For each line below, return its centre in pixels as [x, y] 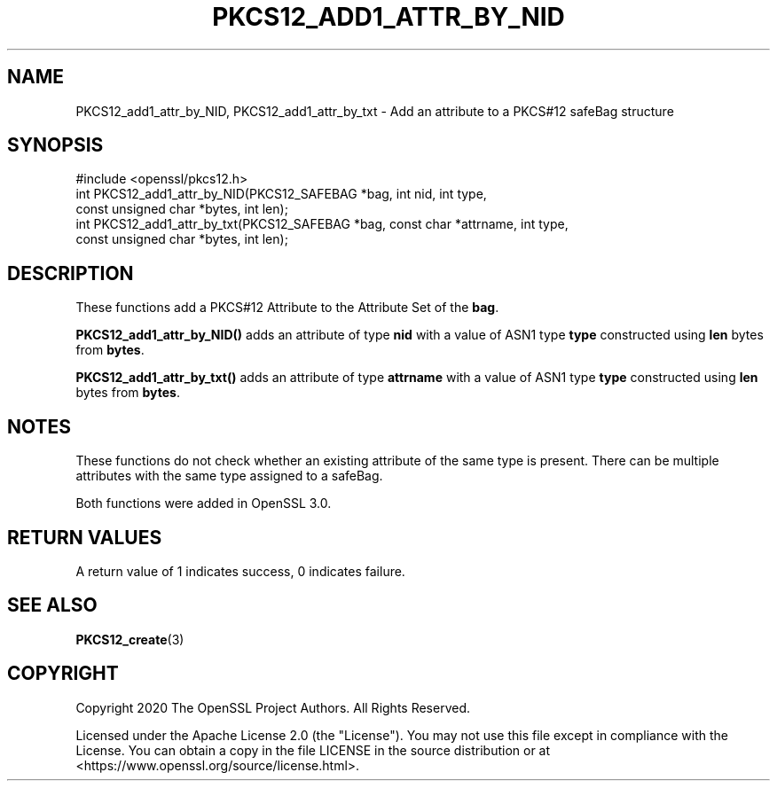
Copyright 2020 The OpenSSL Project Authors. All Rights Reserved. [273, 707]
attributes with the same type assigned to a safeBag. [229, 476]
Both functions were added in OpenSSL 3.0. [204, 503]
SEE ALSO [52, 605]
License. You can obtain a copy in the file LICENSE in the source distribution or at [313, 750]
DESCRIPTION [71, 273]
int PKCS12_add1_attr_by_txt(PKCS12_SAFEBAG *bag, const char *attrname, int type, [322, 224]
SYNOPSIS [55, 145]
